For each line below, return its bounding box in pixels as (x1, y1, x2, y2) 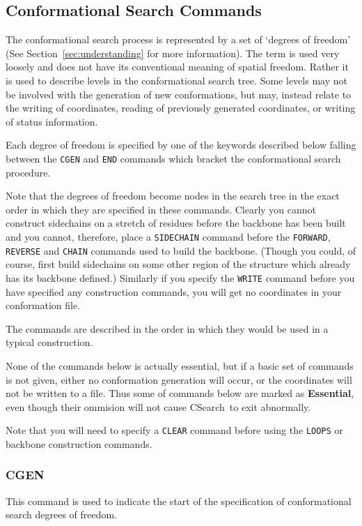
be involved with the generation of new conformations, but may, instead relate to (6, 87, 352, 101)
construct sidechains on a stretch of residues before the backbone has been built (6, 216, 346, 230)
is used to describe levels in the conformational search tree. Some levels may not (6, 73, 347, 87)
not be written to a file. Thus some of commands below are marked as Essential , (6, 386, 354, 400)
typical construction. (6, 335, 93, 350)
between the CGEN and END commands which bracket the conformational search (6, 151, 341, 165)
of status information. (6, 114, 98, 128)
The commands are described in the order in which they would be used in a (6, 321, 329, 336)
